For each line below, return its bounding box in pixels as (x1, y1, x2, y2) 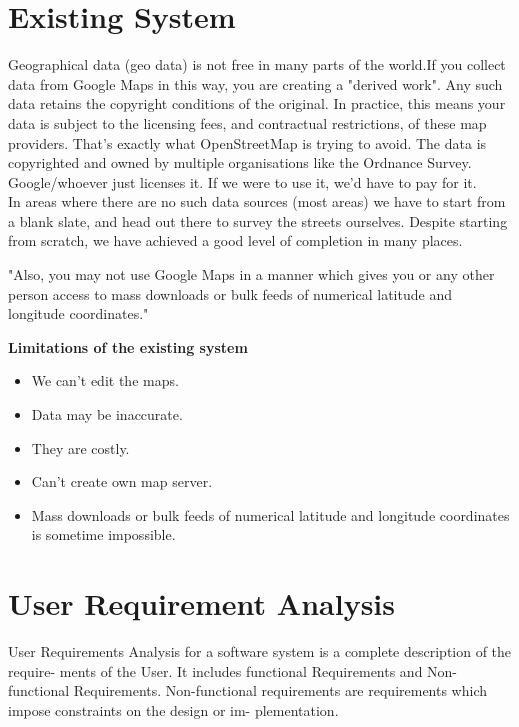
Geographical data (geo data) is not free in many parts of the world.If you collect (8, 54, 506, 75)
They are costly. (31, 437, 130, 458)
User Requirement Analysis (8, 583, 395, 624)
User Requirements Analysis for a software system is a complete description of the (8, 641, 512, 662)
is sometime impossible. (31, 524, 176, 545)
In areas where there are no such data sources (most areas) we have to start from (8, 191, 506, 212)
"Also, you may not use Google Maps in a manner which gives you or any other (8, 264, 495, 285)
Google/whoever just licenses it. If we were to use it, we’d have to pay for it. (8, 171, 477, 192)
